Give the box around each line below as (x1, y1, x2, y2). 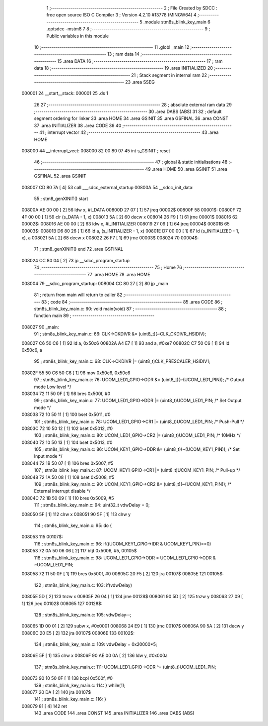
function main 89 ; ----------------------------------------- (34, 312, 155, 318)
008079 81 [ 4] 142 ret (21, 703, 67, 709)
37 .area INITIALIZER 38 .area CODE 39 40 (34, 122, 122, 128)
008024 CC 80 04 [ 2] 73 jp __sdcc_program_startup (21, 257, 130, 263)
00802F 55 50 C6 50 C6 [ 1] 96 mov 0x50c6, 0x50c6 (21, 370, 131, 376)
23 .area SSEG (125, 79, 155, 85)
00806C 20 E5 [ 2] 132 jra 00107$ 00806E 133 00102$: (21, 630, 135, 636)
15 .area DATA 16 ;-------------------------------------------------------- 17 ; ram (57, 58, 223, 64)
